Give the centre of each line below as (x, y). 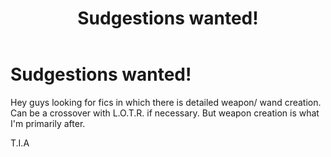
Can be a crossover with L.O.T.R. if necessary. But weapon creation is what (165, 113)
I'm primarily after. (48, 123)
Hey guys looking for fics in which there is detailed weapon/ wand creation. (166, 102)
